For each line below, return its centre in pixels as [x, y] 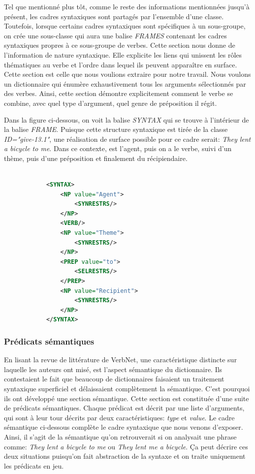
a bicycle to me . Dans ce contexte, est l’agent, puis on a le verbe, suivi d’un [118, 148]
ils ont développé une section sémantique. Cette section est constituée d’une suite [127, 398]
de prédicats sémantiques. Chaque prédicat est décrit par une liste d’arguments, [124, 408]
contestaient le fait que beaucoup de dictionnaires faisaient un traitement [114, 379]
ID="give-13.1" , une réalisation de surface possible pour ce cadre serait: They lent [127, 139]
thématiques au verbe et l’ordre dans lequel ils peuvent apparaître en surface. [121, 64]
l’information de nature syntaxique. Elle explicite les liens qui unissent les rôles [123, 54]
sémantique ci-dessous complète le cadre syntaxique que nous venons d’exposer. [124, 427]
